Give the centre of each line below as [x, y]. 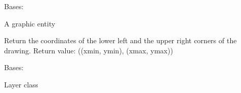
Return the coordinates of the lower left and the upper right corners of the [120, 40]
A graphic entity [30, 23]
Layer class [21, 84]
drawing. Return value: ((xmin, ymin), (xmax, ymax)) [89, 50]
